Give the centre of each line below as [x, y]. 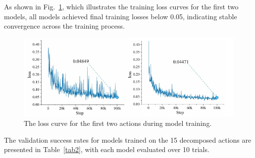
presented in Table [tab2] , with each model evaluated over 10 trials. [107, 149]
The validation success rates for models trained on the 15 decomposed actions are [128, 139]
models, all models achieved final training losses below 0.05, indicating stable [121, 16]
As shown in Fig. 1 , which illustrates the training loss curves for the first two [121, 6]
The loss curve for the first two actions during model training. [118, 123]
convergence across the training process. [64, 26]
